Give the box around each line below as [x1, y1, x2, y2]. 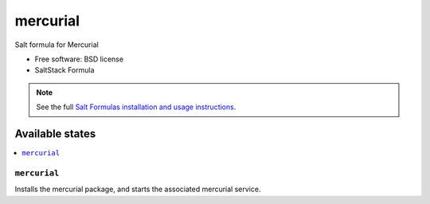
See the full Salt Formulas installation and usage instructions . [36, 102, 236, 112]
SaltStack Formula [34, 65, 95, 75]
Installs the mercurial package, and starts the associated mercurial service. [14, 184, 261, 194]
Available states [14, 127, 96, 140]
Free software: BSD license [34, 54, 123, 64]
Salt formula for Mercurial [14, 40, 99, 49]
